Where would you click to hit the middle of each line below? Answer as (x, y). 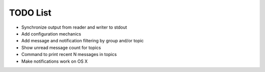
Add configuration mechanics (51, 34)
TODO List (30, 13)
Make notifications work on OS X (54, 61)
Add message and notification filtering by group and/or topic (83, 41)
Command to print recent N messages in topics (69, 54)
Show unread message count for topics (61, 47)
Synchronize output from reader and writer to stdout (74, 27)
